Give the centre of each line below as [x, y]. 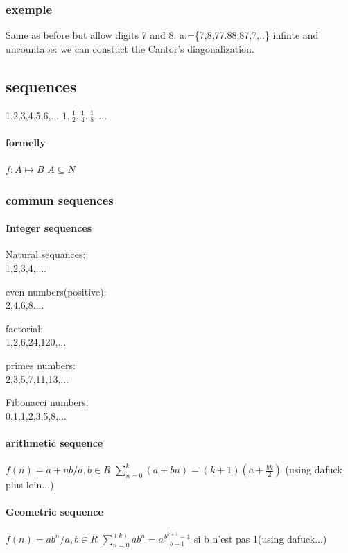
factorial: [25, 328]
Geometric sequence [54, 512]
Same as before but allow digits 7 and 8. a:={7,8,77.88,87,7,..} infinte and [162, 35]
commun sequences [60, 199]
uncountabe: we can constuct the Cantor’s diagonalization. [130, 48]
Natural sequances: [46, 254]
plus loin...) [30, 485]
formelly [26, 143]
